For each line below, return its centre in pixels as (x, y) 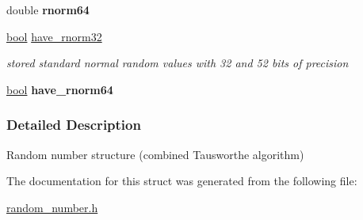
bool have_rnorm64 (60, 89)
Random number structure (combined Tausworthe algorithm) (155, 154)
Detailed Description (74, 125)
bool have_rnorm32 (54, 36)
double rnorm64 (48, 9)
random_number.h (52, 207)
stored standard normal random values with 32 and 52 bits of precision (178, 63)
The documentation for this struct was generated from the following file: (182, 181)
